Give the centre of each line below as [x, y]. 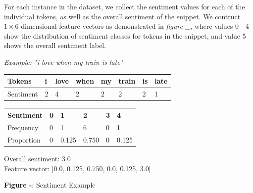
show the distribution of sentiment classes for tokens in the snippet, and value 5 [125, 35]
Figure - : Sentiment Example [50, 185]
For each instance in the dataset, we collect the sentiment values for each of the [125, 6]
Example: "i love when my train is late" [64, 62]
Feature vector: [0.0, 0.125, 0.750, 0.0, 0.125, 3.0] [77, 168]
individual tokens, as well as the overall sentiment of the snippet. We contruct [122, 16]
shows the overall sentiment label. [55, 45]
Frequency [23, 127]
